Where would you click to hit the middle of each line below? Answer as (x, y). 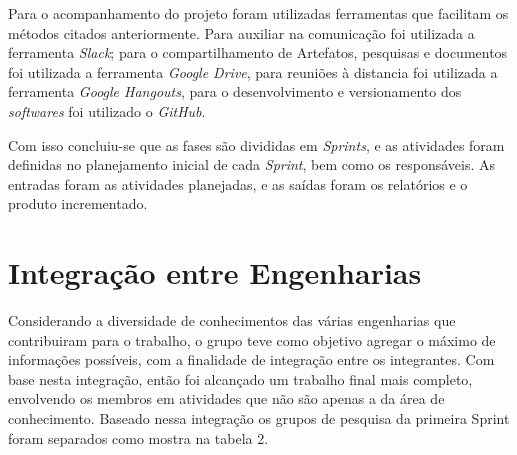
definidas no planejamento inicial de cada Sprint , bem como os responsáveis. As (252, 164)
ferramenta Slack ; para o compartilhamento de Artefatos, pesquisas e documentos (258, 52)
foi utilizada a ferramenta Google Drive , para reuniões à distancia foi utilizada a (253, 71)
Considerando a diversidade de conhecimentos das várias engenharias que (232, 320)
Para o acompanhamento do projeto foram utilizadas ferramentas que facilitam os (258, 13)
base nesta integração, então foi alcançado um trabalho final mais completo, (240, 378)
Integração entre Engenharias (215, 272)
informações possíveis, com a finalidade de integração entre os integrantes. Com (251, 359)
